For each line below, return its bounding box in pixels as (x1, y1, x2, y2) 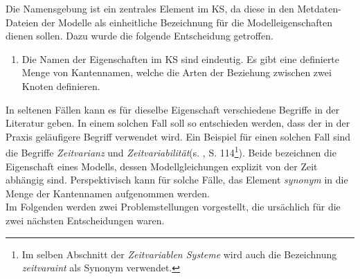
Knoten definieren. (21, 78, 100, 93)
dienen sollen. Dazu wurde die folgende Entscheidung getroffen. (6, 28, 273, 43)
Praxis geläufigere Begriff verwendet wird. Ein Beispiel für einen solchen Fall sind (6, 129, 351, 143)
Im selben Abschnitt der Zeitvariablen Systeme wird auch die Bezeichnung (21, 246, 337, 261)
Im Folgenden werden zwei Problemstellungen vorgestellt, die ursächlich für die (6, 199, 341, 214)
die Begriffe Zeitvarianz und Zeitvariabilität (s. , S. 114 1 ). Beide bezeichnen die (6, 143, 336, 159)
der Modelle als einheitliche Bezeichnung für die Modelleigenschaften (41, 15, 332, 29)
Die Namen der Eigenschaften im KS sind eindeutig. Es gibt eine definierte (21, 51, 340, 66)
